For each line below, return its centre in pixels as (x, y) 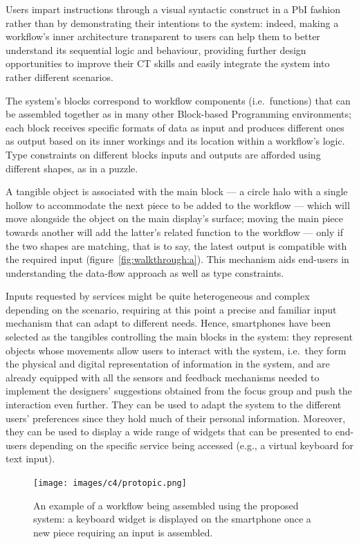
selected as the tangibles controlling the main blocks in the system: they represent (179, 337)
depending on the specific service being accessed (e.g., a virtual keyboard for (192, 445)
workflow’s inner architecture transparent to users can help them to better (163, 36)
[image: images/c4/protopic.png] (110, 483)
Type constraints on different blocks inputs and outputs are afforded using (163, 154)
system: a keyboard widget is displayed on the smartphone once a (172, 519)
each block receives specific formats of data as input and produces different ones (175, 127)
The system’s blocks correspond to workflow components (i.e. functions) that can (178, 100)
